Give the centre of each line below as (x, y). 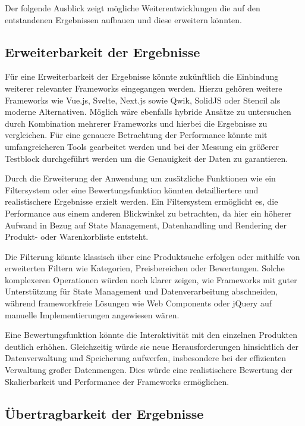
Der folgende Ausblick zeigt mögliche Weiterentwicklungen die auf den (133, 8)
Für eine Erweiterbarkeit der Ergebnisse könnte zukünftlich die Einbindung (142, 76)
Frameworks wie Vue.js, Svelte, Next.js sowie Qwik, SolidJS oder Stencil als (143, 100)
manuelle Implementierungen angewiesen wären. (92, 314)
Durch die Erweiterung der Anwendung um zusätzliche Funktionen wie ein (140, 178)
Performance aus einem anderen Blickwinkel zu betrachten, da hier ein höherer (148, 213)
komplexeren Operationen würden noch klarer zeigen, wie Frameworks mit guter (151, 279)
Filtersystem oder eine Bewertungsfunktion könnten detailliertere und (132, 189)
